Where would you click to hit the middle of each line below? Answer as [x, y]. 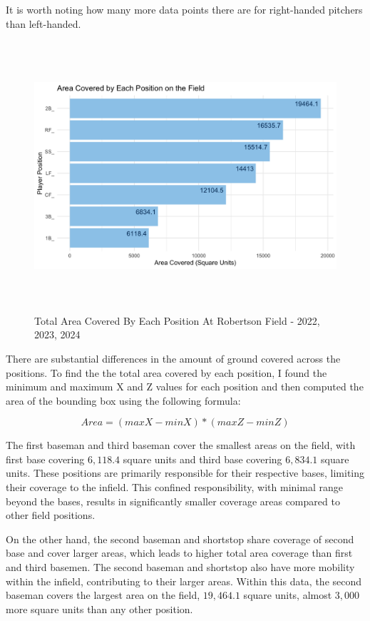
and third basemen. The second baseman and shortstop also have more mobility [180, 567]
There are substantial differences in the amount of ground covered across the [173, 358]
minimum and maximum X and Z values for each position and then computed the [185, 387]
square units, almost [288, 595]
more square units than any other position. [99, 609]
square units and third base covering [202, 459]
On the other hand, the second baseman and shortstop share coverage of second [180, 539]
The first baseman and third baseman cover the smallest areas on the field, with [181, 445]
